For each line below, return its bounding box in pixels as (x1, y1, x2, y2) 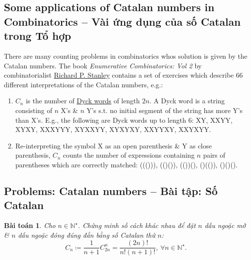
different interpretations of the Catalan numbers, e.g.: (4, 79, 163, 89)
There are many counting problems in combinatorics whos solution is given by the (4, 50, 248, 61)
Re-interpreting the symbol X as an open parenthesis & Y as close (15, 140, 212, 150)
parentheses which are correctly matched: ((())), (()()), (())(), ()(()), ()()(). (15, 159, 238, 169)
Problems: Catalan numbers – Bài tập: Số (4, 183, 218, 198)
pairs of (203, 150, 225, 160)
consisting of (15, 105, 52, 115)
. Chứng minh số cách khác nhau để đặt (78, 220, 196, 230)
